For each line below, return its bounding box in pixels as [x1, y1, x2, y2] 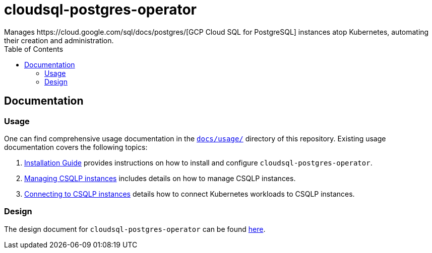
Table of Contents [4, 44, 64, 53]
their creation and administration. [4, 36, 114, 45]
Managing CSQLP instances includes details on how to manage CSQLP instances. [24, 174, 296, 183]
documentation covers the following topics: [4, 142, 148, 151]
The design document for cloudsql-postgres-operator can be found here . [4, 224, 266, 233]
